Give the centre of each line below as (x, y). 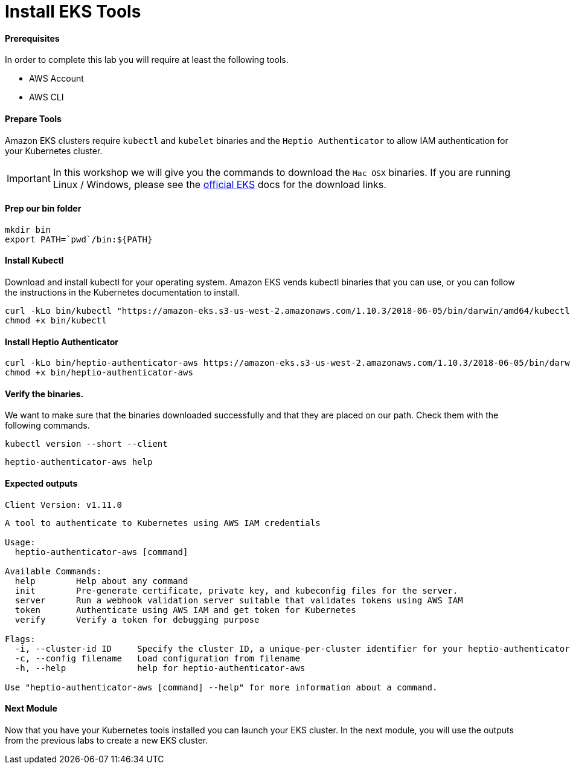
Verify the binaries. (44, 394)
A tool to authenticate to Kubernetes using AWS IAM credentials (163, 523)
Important (29, 178)
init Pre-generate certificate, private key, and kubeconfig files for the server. (236, 590)
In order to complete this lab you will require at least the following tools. (147, 60)
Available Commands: (53, 571)
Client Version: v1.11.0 (63, 505)
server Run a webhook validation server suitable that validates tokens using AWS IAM (239, 600)
